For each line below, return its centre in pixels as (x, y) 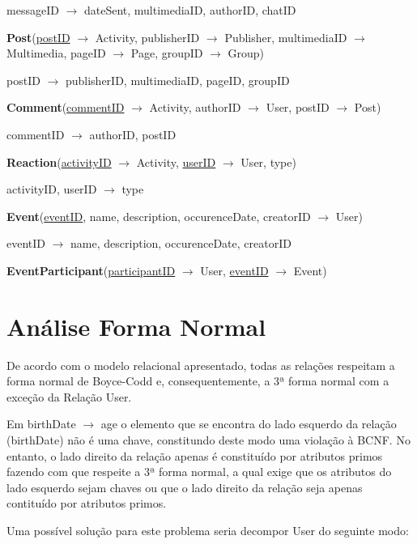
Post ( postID (38, 37)
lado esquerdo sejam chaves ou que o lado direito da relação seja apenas (185, 487)
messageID (33, 10)
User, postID (298, 107)
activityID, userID (52, 189)
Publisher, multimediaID (286, 37)
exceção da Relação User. (69, 396)
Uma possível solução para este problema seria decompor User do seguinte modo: (208, 530)
